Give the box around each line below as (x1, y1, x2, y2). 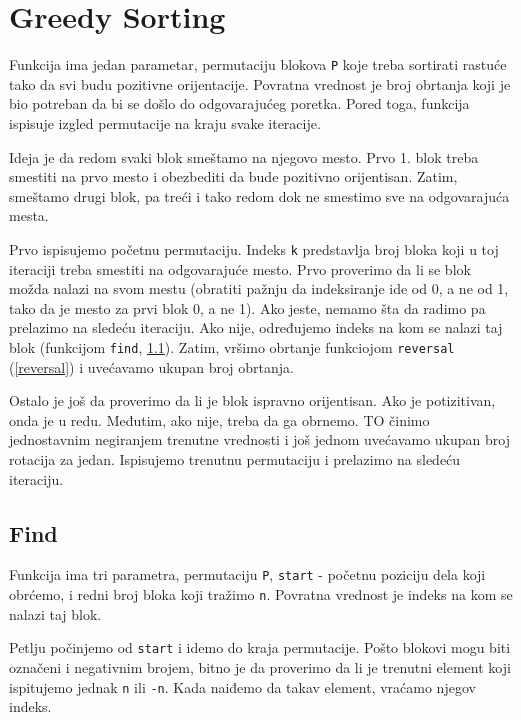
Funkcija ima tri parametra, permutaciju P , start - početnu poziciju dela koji (9, 564, 486, 585)
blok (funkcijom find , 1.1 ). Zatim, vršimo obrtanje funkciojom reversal (9, 336, 455, 357)
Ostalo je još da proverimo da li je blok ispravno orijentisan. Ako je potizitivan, (9, 390, 496, 411)
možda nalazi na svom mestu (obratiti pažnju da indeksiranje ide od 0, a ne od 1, (9, 278, 509, 299)
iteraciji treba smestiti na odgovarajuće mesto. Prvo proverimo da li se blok (9, 258, 471, 279)
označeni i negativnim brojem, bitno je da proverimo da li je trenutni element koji (9, 656, 511, 677)
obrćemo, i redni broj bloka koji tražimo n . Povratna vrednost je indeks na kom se (9, 584, 513, 605)
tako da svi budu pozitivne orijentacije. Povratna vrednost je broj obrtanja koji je (9, 73, 511, 94)
